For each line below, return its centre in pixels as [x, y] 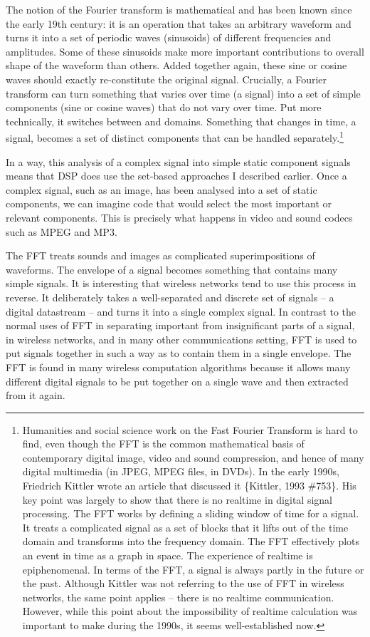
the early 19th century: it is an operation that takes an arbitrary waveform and [179, 23]
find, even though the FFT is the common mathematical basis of [163, 444]
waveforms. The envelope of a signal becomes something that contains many [172, 269]
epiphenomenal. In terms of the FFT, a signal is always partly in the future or [193, 569]
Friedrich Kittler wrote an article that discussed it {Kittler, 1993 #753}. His [189, 486]
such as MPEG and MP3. [62, 231]
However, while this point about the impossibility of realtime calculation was [190, 611]
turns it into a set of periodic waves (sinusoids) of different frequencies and [169, 37]
